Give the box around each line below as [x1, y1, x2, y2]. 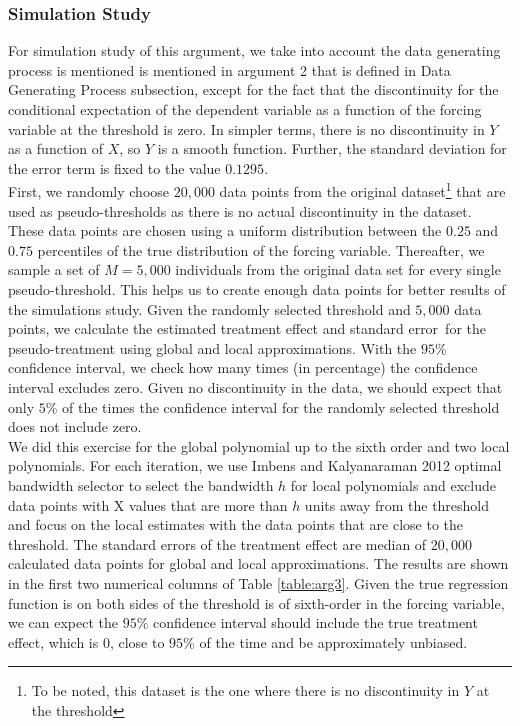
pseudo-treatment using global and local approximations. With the [8, 337, 417, 358]
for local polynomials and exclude [290, 474, 496, 495]
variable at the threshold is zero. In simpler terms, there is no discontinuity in [8, 118, 485, 139]
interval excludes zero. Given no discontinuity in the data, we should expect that [8, 376, 503, 397]
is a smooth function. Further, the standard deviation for [157, 138, 507, 159]
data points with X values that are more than [8, 494, 288, 515]
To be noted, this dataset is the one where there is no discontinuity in [31, 680, 460, 701]
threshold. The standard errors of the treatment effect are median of [8, 533, 427, 554]
